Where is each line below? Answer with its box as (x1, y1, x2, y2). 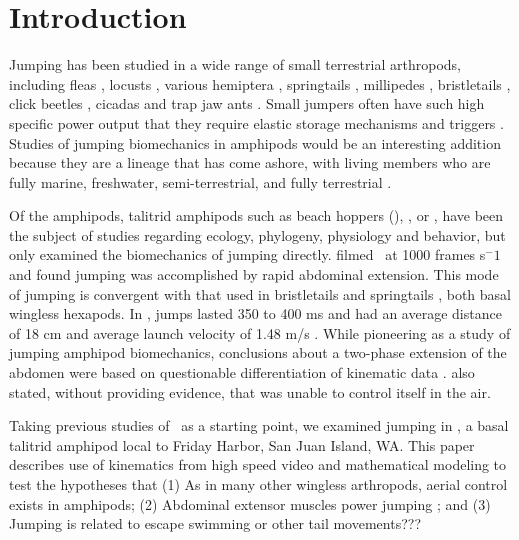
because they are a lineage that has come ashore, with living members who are (9, 152, 491, 173)
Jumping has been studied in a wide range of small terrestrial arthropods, (9, 54, 461, 75)
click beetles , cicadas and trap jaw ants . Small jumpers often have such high (9, 93, 485, 114)
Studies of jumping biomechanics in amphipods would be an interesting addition (9, 132, 501, 153)
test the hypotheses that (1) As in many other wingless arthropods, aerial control (9, 474, 508, 494)
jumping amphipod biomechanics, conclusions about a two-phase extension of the (9, 342, 507, 363)
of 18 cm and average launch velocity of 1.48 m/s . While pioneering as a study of (9, 322, 511, 343)
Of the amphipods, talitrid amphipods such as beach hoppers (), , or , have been (9, 205, 504, 226)
